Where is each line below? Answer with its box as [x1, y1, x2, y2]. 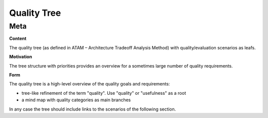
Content [9, 36, 27, 41]
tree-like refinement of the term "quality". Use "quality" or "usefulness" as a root [21, 90, 186, 96]
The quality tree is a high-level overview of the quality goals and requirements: [9, 81, 170, 87]
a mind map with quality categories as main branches [21, 97, 131, 103]
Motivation [9, 54, 32, 60]
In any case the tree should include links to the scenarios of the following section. [9, 106, 176, 112]
